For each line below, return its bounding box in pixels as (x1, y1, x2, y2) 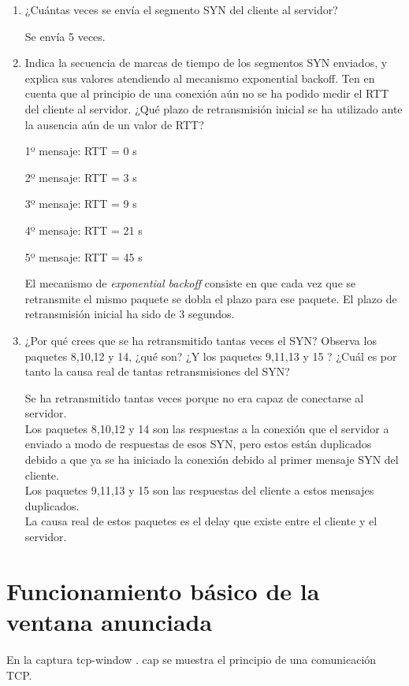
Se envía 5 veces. (24, 28, 106, 44)
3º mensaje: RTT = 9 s (24, 195, 137, 212)
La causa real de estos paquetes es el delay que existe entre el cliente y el (24, 513, 377, 529)
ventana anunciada (6, 606, 213, 637)
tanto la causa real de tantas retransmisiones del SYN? (24, 363, 290, 380)
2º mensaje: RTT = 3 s (24, 169, 137, 185)
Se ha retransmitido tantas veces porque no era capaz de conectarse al (24, 389, 364, 406)
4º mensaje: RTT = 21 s (24, 221, 143, 238)
